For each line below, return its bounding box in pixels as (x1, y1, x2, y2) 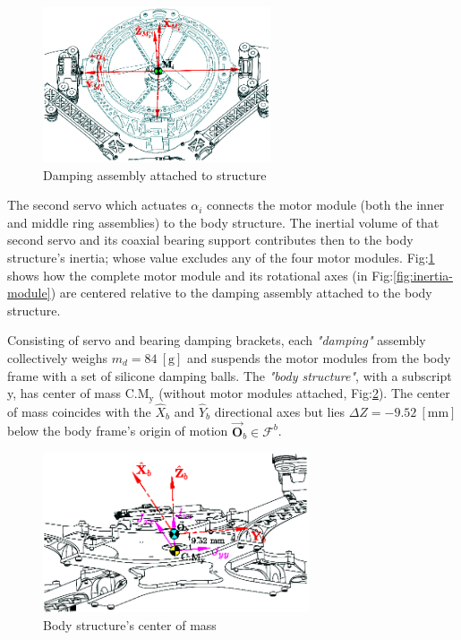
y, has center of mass (7, 384, 122, 402)
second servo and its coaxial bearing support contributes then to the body (7, 230, 414, 249)
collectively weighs (7, 348, 108, 367)
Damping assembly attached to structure (43, 165, 267, 184)
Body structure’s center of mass (43, 615, 217, 634)
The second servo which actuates (7, 195, 187, 214)
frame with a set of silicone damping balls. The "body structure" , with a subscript (7, 366, 452, 385)
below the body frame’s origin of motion (7, 421, 228, 440)
